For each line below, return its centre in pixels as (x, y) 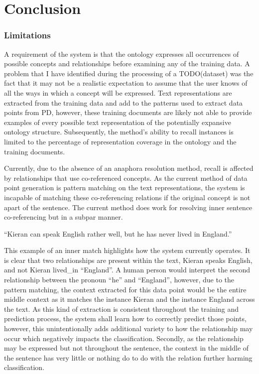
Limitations (27, 35)
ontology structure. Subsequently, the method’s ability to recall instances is (119, 132)
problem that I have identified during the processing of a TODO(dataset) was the (129, 73)
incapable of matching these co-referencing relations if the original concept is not (127, 197)
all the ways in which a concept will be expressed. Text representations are (118, 92)
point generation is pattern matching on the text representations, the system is (125, 187)
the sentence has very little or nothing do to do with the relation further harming (128, 357)
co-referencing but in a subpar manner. (64, 217)
